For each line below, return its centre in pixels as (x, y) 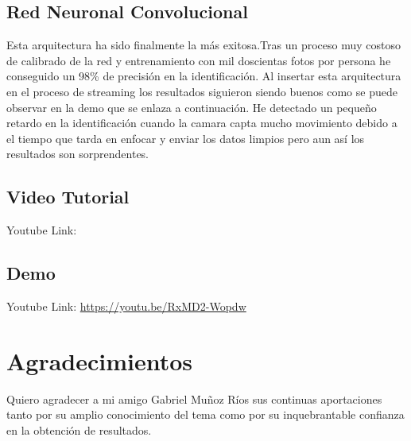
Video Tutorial (68, 197)
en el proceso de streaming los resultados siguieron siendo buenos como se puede (202, 91)
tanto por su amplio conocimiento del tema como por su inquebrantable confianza (205, 414)
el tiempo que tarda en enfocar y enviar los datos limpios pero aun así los (186, 138)
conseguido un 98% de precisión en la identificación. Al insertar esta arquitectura (204, 76)
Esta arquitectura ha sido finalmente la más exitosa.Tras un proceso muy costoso (204, 45)
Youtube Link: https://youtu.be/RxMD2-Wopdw (126, 306)
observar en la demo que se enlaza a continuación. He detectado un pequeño (192, 107)
